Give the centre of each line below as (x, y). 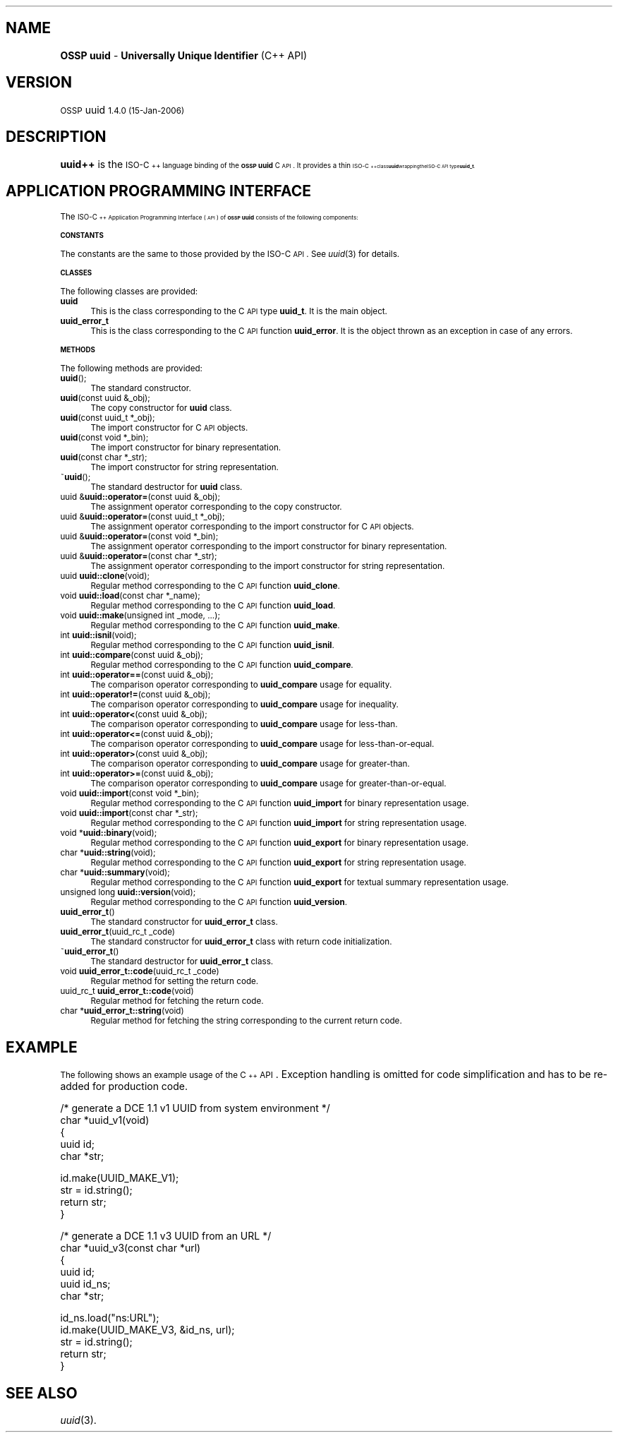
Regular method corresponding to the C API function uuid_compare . (222, 665)
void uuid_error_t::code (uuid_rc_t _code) (140, 972)
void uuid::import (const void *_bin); (130, 794)
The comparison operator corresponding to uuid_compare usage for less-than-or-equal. (262, 744)
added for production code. (124, 1086)
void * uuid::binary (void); (109, 833)
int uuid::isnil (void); (98, 636)
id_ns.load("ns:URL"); (110, 1318)
